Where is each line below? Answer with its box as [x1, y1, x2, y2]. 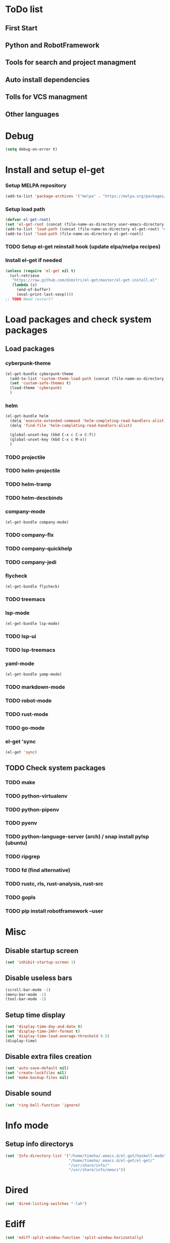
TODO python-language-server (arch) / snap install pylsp [5, 833, 149, 840]
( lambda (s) [12, 282, 37, 287]
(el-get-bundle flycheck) [5, 584, 60, 589]
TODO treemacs [5, 596, 46, 603]
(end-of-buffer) [16, 287, 51, 293]
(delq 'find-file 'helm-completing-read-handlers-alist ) [10, 423, 133, 428]
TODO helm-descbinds [5, 494, 63, 501]
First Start [5, 24, 38, 32]
